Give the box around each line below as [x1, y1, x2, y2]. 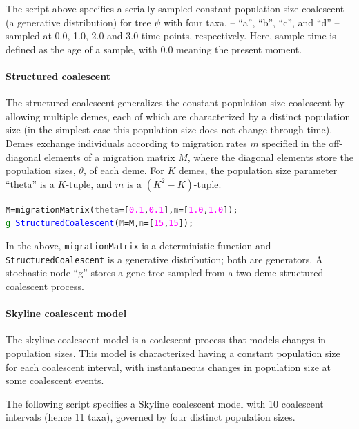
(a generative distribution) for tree [6, 15, 151, 29]
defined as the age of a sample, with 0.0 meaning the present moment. [6, 41, 302, 56]
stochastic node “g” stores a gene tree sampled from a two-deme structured [6, 265, 324, 280]
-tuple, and [66, 176, 113, 191]
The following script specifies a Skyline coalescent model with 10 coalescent [6, 396, 324, 410]
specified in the [262, 135, 326, 150]
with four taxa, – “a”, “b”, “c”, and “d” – [164, 15, 340, 29]
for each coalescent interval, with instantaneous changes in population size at [6, 359, 331, 374]
